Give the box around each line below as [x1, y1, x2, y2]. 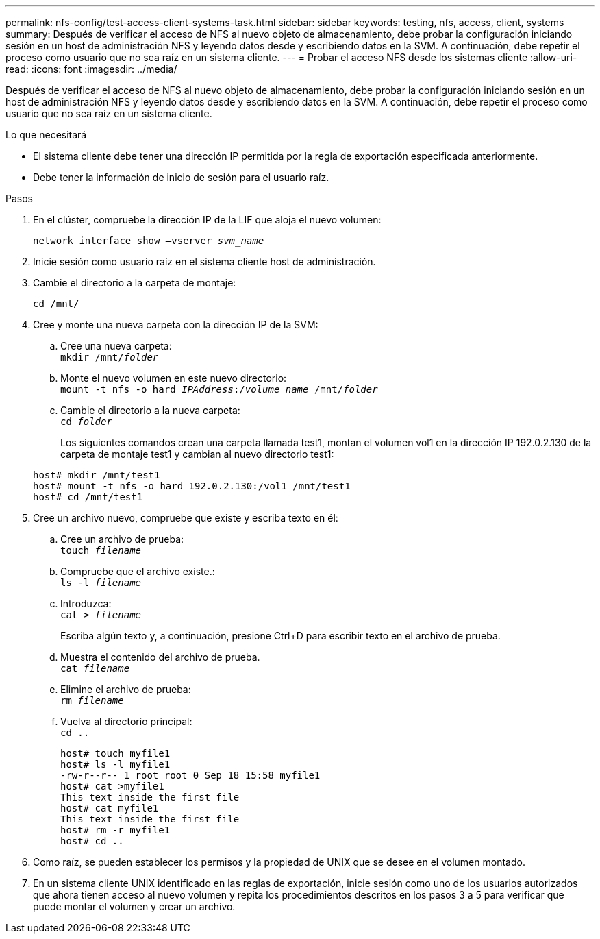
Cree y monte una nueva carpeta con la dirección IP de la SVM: [33, 319, 318, 330]
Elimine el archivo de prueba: [60, 683, 191, 695]
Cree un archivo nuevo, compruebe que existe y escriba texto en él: [33, 512, 338, 524]
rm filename [60, 695, 124, 706]
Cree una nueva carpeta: [60, 340, 172, 352]
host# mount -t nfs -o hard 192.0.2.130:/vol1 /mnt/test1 [33, 480, 351, 491]
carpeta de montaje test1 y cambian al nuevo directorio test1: [60, 448, 334, 460]
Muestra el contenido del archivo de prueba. [60, 651, 260, 663]
